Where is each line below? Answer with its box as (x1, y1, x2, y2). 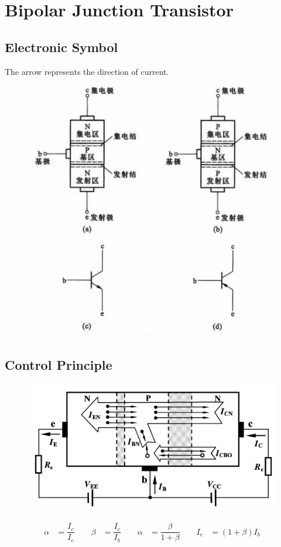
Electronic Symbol (5, 37, 118, 56)
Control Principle (5, 355, 112, 373)
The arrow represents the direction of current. (5, 65, 169, 77)
